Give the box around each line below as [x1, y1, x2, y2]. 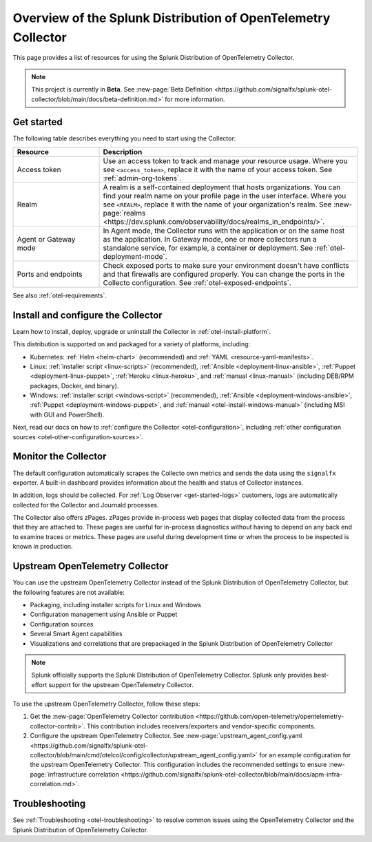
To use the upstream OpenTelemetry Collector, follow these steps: [12, 699, 200, 708]
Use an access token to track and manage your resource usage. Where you [103, 156, 348, 165]
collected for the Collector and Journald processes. [12, 501, 159, 509]
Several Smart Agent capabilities [30, 630, 123, 638]
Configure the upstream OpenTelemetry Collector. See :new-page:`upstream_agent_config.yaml [30, 732, 302, 740]
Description [103, 147, 143, 156]
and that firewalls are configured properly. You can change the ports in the [103, 269, 345, 279]
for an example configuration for [259, 751, 351, 759]
